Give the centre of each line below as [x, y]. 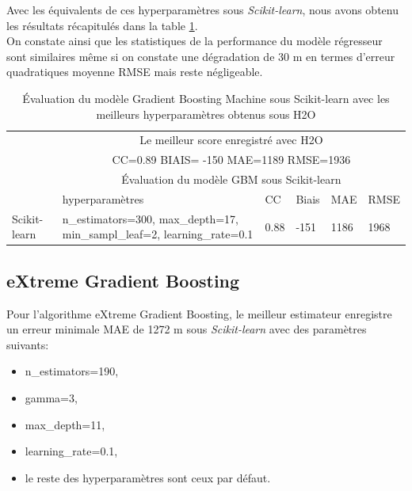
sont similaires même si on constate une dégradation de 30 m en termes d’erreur [201, 56]
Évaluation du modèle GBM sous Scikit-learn [231, 179]
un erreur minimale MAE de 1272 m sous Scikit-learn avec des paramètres [187, 329]
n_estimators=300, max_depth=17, [151, 218]
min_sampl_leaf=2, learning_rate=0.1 [158, 234]
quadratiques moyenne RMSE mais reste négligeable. [135, 72]
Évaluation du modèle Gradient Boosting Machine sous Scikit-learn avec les [206, 98]
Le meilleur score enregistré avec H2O [231, 140]
